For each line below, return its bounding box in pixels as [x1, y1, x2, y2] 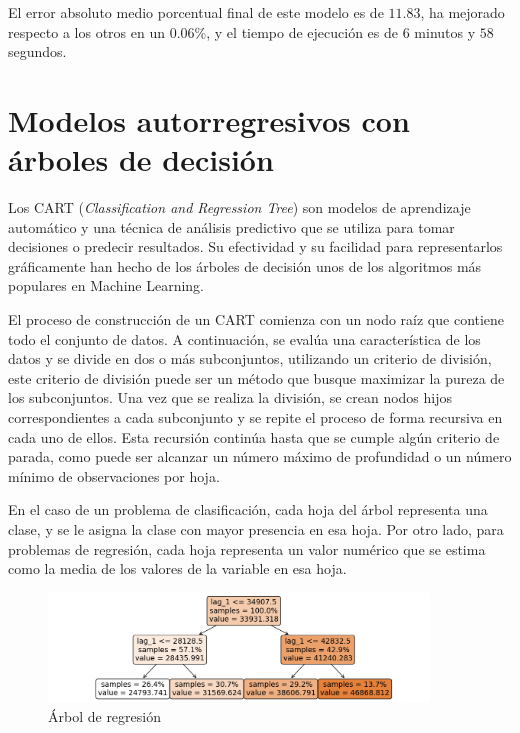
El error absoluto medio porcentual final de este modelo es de [8, 2, 384, 22]
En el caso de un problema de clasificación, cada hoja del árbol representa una [8, 499, 488, 520]
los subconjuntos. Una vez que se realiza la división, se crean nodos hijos [8, 387, 453, 408]
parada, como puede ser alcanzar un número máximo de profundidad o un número [8, 446, 512, 467]
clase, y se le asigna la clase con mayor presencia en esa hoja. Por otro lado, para [8, 519, 504, 539]
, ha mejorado [420, 2, 505, 22]
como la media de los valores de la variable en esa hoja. [8, 558, 347, 579]
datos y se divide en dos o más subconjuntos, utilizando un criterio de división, [8, 348, 492, 369]
